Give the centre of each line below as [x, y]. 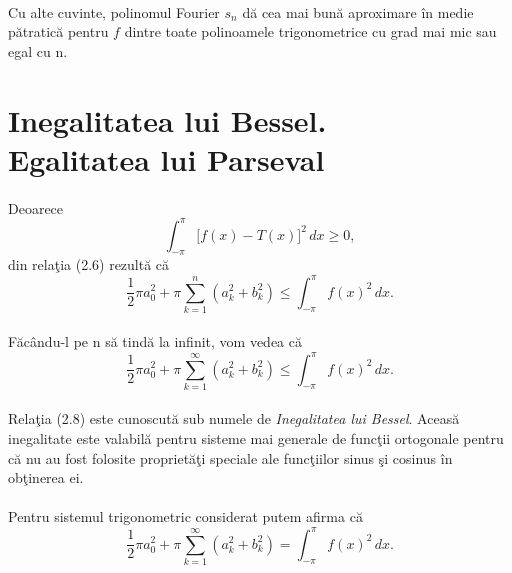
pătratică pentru [58, 31]
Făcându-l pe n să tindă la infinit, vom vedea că [155, 341]
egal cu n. [38, 50]
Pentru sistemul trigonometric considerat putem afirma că [185, 516]
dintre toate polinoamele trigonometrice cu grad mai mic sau [310, 31]
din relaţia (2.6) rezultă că [89, 264]
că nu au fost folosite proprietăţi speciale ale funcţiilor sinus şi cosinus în [230, 457]
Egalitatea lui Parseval [166, 158]
